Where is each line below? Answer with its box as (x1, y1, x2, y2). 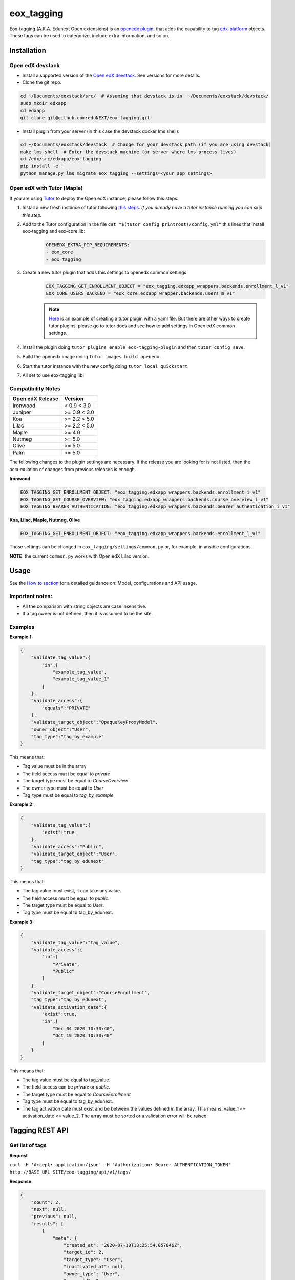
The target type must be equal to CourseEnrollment (22, 1091, 131, 1097)
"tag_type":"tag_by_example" (31, 734, 104, 739)
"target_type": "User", (63, 1256, 123, 1262)
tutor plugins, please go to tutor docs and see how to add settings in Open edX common (49, 323, 235, 329)
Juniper (12, 409, 31, 416)
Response (9, 1178, 32, 1185)
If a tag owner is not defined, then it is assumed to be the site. (22, 610, 153, 616)
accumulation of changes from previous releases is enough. (9, 466, 136, 472)
